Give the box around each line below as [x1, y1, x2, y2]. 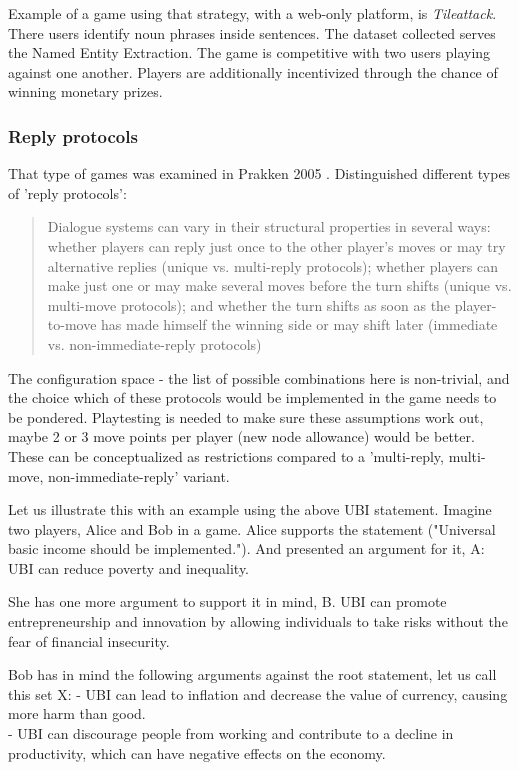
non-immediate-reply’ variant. [48, 465, 230, 486]
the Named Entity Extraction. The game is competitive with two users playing [8, 42, 491, 63]
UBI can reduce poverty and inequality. [8, 557, 250, 578]
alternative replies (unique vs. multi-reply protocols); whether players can [47, 255, 498, 276]
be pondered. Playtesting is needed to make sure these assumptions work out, [8, 406, 484, 427]
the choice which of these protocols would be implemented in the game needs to [8, 387, 497, 408]
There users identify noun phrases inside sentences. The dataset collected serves [8, 22, 496, 43]
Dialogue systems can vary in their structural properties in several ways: [47, 216, 491, 237]
